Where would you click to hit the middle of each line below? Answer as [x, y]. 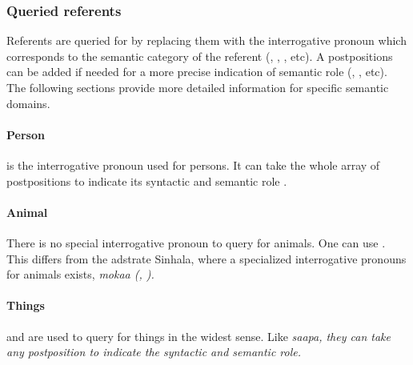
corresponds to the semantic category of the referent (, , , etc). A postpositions [200, 56]
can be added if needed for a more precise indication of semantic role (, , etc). [197, 72]
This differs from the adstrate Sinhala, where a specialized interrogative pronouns [206, 258]
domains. [28, 103]
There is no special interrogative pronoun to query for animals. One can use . [196, 242]
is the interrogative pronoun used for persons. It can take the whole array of [193, 164]
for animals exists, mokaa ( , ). [80, 274]
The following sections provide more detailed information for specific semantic [198, 87]
